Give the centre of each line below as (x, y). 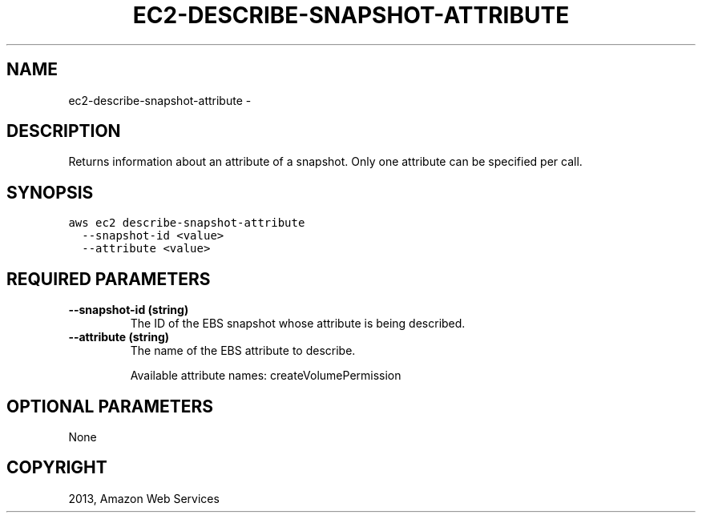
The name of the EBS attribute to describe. (243, 351)
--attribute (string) (119, 337)
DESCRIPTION (64, 131)
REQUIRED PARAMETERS (109, 279)
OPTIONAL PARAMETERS (110, 406)
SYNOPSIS (50, 192)
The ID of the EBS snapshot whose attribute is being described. (298, 324)
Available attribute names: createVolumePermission (266, 376)
